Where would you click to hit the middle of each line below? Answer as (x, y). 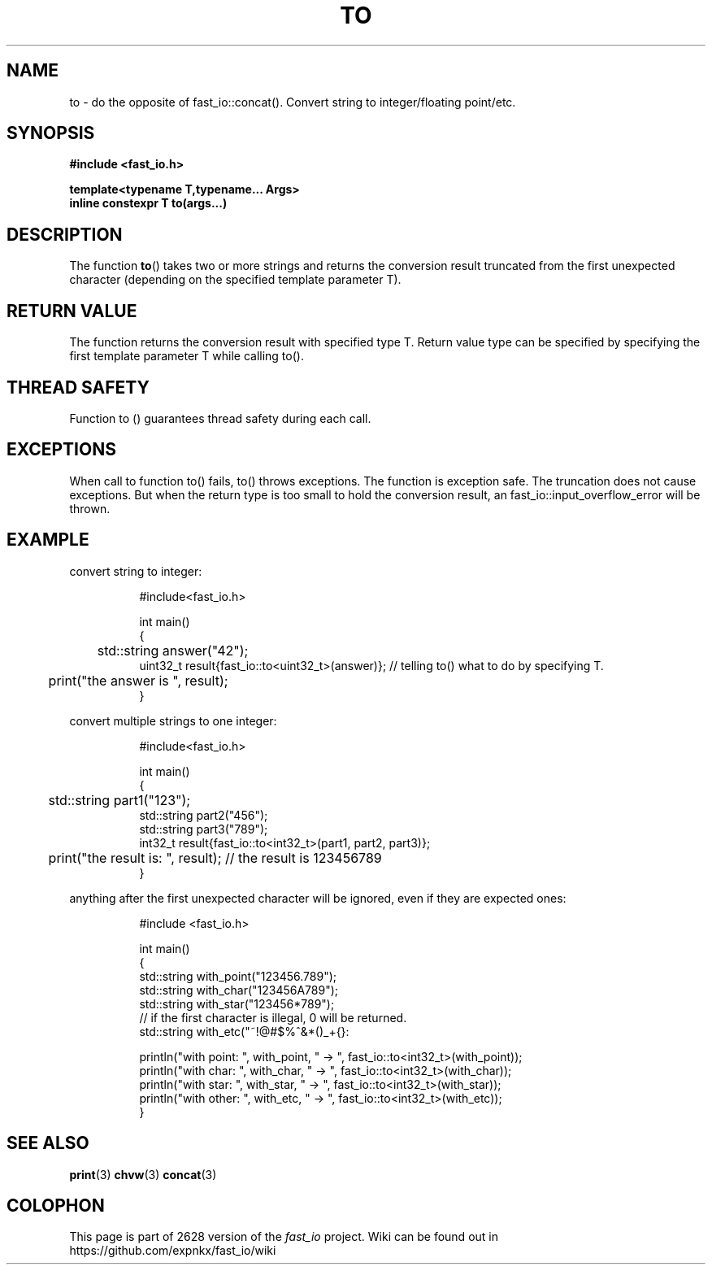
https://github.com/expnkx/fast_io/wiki (173, 1251)
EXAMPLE (48, 540)
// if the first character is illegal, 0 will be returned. (273, 1017)
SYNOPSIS (51, 133)
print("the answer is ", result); (138, 680)
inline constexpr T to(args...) (148, 203)
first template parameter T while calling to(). (187, 356)
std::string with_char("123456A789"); (239, 990)
